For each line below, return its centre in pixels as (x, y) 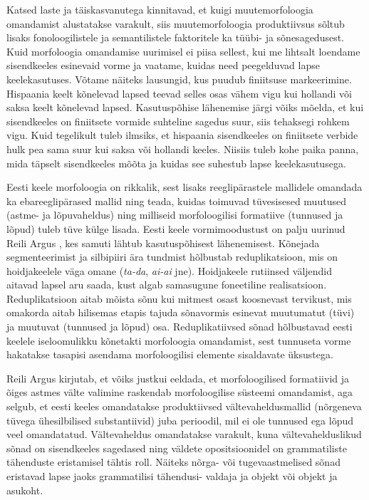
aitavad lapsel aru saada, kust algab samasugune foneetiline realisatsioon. (167, 285)
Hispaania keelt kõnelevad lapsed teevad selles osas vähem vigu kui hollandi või (179, 93)
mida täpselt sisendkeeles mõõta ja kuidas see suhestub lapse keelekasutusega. (176, 163)
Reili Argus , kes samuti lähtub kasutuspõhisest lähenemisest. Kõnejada (163, 243)
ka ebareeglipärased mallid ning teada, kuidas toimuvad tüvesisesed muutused (176, 200)
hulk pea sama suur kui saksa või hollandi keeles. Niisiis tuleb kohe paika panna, (183, 149)
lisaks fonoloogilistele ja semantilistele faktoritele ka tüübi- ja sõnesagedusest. (175, 37)
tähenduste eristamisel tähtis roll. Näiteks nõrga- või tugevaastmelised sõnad (173, 462)
